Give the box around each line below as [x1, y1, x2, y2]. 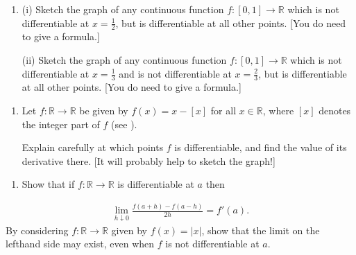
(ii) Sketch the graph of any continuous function [22, 53, 227, 67]
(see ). [111, 116, 137, 131]
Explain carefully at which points [22, 140, 164, 155]
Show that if [22, 177, 75, 191]
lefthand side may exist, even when [6, 236, 155, 251]
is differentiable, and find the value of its [174, 140, 347, 155]
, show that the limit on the [201, 222, 320, 237]
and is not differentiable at [119, 66, 232, 80]
